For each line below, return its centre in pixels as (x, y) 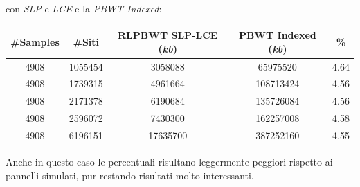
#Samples (35, 41)
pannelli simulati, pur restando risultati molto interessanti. (130, 175)
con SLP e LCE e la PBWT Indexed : (84, 8)
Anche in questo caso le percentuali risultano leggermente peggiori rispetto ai (169, 161)
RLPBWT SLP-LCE (168, 35)
